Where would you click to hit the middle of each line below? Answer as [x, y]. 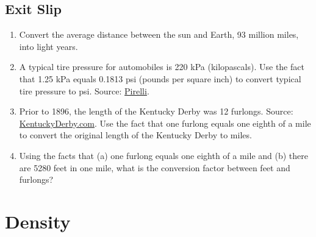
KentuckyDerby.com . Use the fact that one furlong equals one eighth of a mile [165, 123]
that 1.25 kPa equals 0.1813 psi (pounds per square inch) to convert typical [160, 78]
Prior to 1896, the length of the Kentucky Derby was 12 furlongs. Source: [156, 111]
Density [38, 221]
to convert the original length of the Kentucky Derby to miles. [135, 135]
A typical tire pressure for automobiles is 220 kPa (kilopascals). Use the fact [162, 67]
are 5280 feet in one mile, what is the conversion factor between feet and [155, 167]
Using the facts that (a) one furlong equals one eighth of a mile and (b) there [163, 155]
